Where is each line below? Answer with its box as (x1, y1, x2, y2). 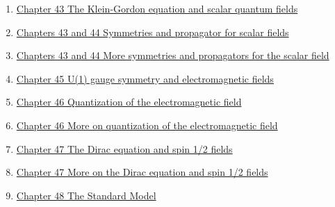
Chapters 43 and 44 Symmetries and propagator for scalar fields (16, 24, 289, 39)
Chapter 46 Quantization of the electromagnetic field (16, 94, 242, 109)
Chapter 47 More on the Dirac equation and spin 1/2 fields (16, 165, 268, 179)
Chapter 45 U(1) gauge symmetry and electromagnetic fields (16, 71, 274, 85)
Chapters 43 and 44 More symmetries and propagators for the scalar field (16, 48, 329, 63)
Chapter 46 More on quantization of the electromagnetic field (16, 117, 278, 132)
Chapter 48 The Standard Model (16, 188, 156, 202)
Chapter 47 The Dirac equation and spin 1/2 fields (16, 141, 233, 156)
